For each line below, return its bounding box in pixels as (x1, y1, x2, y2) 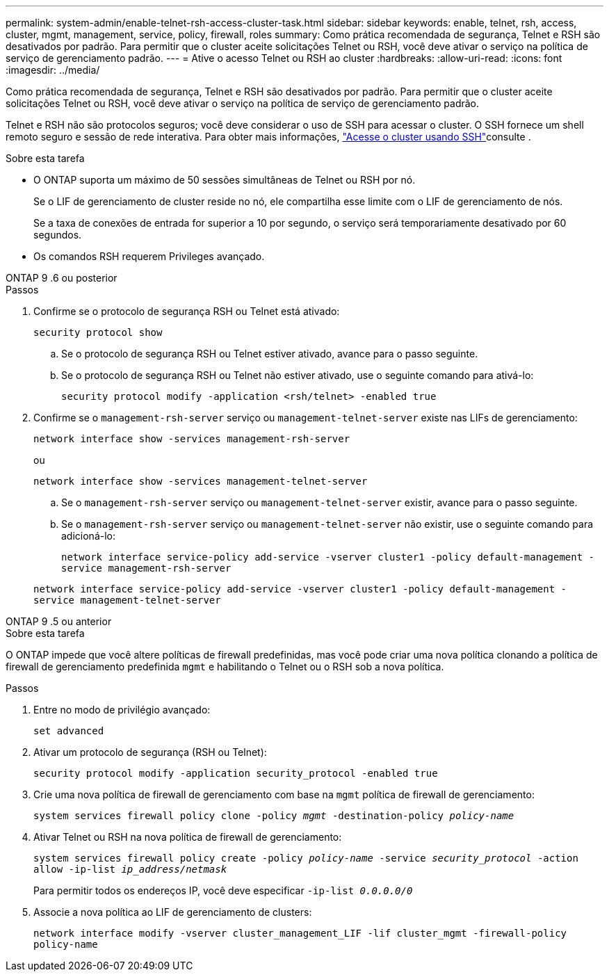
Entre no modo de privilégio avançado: (33, 704, 211, 716)
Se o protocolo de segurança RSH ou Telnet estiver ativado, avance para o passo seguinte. (61, 348, 478, 360)
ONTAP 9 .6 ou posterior (6, 272, 117, 284)
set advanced (33, 725, 104, 736)
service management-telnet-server (33, 595, 221, 606)
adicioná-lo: (61, 530, 115, 542)
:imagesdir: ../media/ (6, 64, 100, 76)
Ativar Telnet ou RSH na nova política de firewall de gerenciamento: (33, 831, 342, 843)
